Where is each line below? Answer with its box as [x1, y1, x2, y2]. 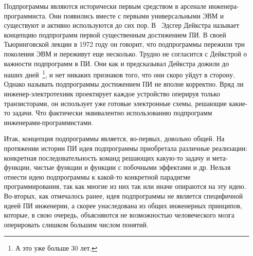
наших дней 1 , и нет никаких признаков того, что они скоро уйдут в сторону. [4, 68, 235, 79]
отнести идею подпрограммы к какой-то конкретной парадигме [4, 171, 191, 182]
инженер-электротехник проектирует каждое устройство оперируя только [4, 89, 220, 98]
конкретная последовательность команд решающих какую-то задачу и [4, 152, 210, 163]
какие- [229, 98, 248, 108]
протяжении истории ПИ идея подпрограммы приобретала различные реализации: [4, 143, 248, 153]
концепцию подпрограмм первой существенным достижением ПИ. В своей [4, 29, 226, 39]
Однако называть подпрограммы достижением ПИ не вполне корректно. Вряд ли [4, 79, 244, 89]
